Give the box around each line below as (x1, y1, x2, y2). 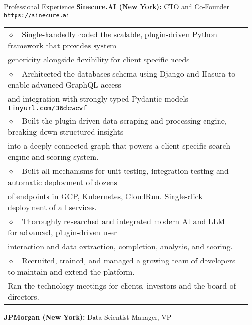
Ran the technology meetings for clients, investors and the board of (8, 280, 236, 292)
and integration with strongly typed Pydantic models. (8, 93, 190, 105)
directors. (8, 291, 40, 303)
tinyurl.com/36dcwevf (8, 104, 87, 112)
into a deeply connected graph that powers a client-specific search (8, 140, 231, 152)
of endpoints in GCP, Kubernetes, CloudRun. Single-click (8, 190, 203, 202)
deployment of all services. (8, 201, 97, 213)
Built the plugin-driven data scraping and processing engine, (22, 115, 227, 126)
